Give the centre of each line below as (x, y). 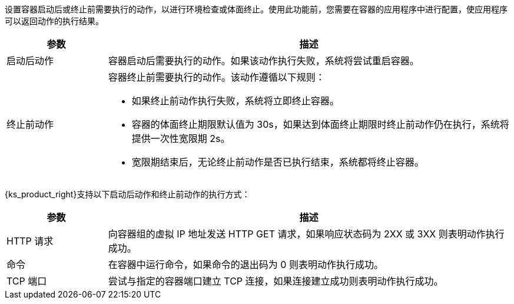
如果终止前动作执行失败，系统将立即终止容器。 (235, 101)
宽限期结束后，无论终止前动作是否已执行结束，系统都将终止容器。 (278, 162)
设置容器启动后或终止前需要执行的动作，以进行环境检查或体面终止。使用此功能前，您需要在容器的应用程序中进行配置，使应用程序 (256, 9)
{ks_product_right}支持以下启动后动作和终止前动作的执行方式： (127, 194)
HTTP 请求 (30, 241)
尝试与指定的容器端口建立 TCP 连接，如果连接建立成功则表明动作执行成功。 (276, 281)
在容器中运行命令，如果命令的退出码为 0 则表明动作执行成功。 (246, 265)
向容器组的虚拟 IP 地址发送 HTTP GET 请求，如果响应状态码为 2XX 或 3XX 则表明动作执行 (306, 234)
